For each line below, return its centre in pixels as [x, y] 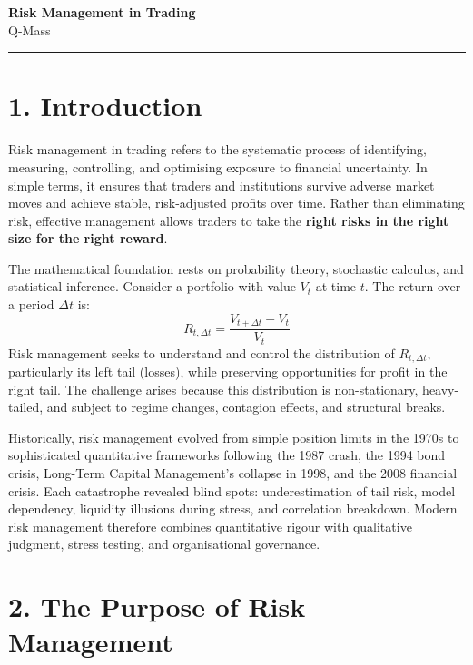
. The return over [413, 286]
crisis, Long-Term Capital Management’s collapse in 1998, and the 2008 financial [233, 473]
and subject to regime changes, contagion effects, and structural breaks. [246, 407]
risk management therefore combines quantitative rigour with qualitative [210, 526]
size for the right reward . [88, 238]
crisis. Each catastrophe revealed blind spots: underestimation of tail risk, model [232, 490]
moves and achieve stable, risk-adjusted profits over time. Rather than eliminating [236, 203]
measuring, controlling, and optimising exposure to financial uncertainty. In [218, 166]
